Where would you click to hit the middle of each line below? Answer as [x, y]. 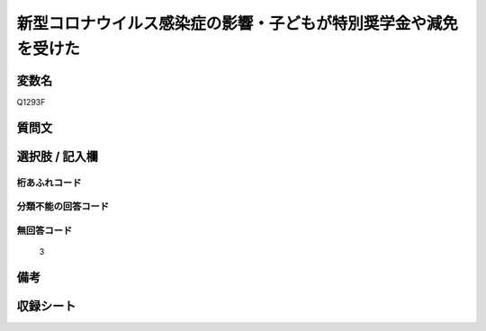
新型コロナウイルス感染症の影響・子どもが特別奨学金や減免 [238, 23]
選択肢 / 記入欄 [58, 156]
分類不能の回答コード [63, 207]
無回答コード [45, 230]
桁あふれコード [49, 183]
